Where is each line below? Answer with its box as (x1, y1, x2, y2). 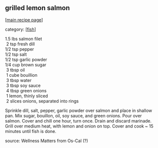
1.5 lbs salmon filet (5, 36, 42, 42)
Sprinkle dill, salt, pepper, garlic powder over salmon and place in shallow (5, 107, 152, 113)
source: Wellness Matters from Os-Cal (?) (5, 138, 88, 144)
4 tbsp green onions (6, 87, 47, 93)
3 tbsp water (6, 77, 32, 83)
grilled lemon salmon (5, 4, 70, 12)
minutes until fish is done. (5, 128, 57, 134)
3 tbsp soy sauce (6, 83, 41, 88)
